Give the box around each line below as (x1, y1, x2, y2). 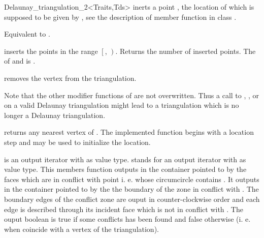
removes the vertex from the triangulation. (4, 72, 137, 83)
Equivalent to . (4, 28, 50, 39)
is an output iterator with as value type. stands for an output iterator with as (4, 154, 246, 164)
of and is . (4, 55, 36, 66)
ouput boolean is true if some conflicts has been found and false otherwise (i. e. (4, 214, 251, 224)
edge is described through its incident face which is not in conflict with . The (4, 203, 243, 214)
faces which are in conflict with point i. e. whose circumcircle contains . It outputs (4, 173, 259, 184)
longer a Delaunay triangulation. (4, 109, 106, 120)
